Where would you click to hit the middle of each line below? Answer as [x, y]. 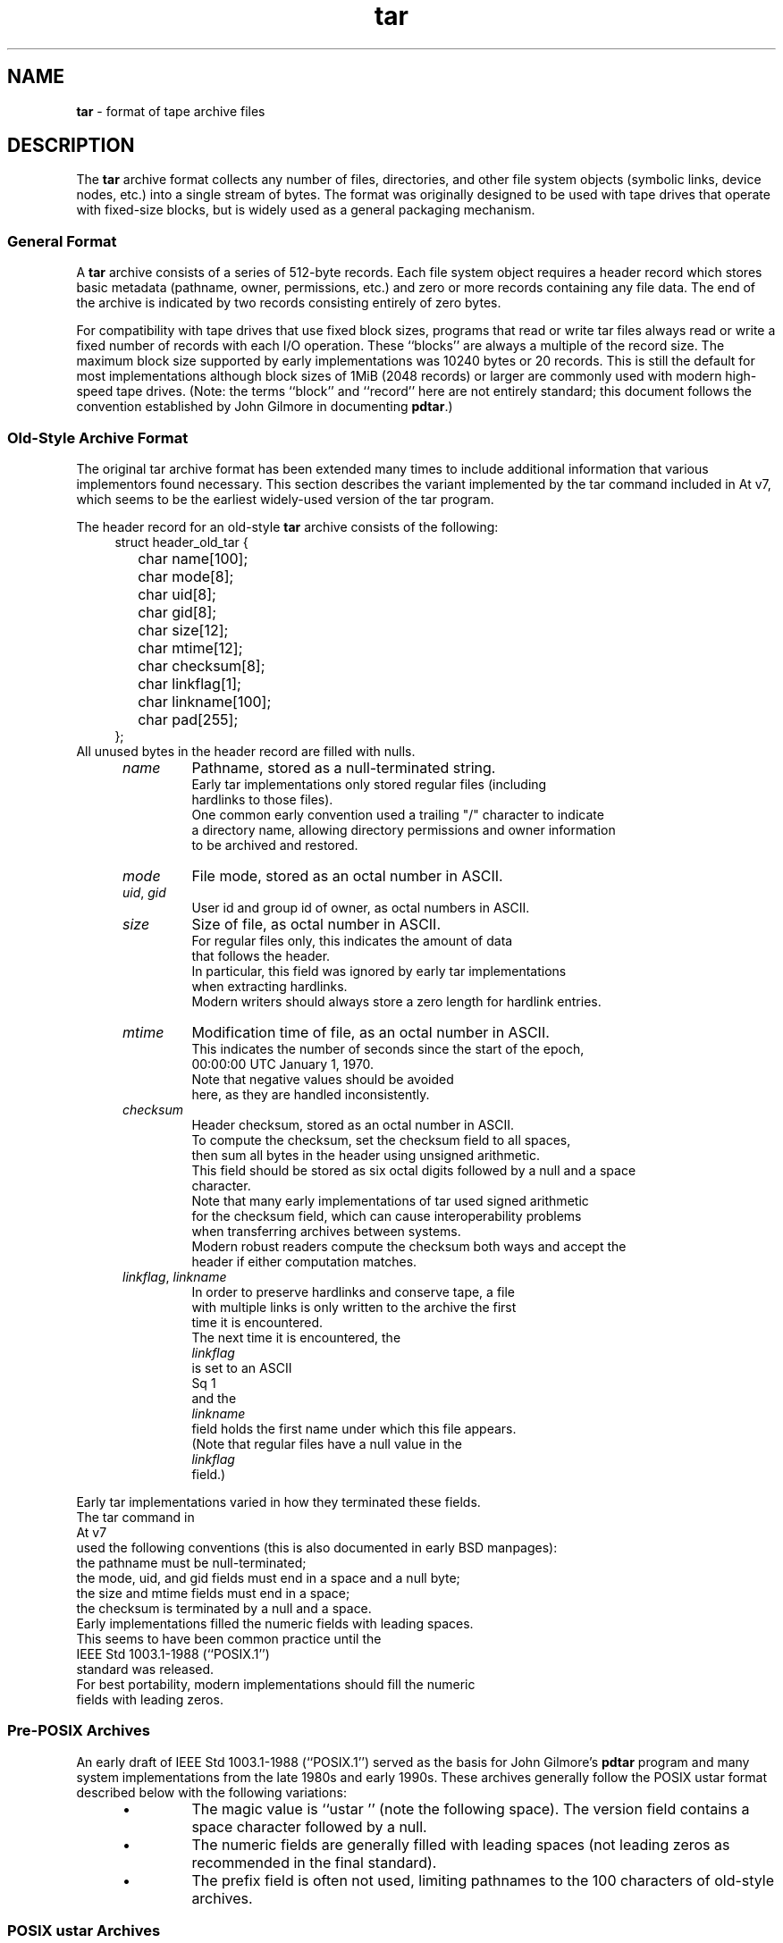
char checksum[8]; [202, 665]
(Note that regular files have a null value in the [327, 1443]
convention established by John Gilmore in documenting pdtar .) [265, 407]
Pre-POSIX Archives [79, 1731]
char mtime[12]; [190, 648]
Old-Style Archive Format [98, 437]
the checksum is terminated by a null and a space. [224, 1608]
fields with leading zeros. [150, 1699]
